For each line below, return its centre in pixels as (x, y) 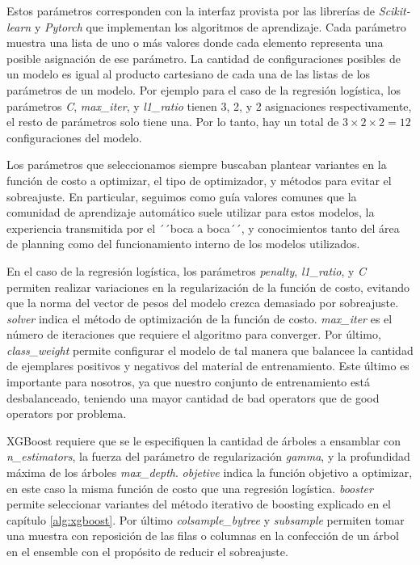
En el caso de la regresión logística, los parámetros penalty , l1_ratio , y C (187, 270)
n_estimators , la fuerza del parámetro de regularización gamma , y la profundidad (208, 456)
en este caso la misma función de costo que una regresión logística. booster (190, 488)
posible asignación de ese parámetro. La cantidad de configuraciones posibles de (204, 58)
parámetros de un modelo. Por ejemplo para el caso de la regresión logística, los (204, 89)
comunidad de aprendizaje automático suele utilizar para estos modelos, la (191, 212)
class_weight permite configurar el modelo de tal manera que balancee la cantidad (210, 350)
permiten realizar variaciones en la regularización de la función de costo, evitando (208, 287)
